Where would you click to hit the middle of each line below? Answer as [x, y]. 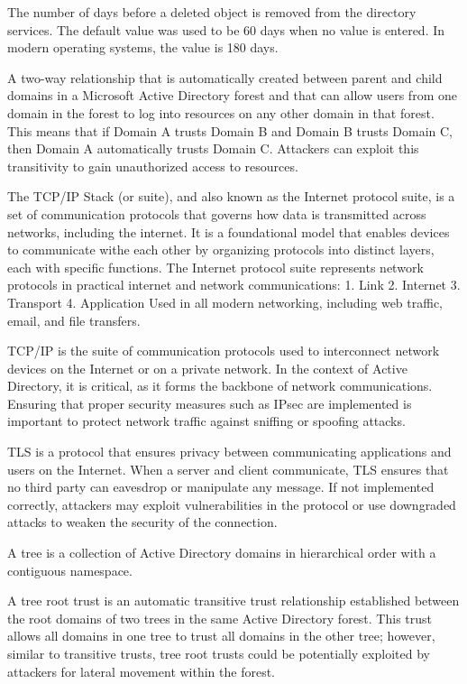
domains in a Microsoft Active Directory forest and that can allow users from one [232, 95]
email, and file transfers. [74, 320]
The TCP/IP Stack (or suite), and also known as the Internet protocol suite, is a [231, 196]
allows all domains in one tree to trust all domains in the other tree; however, [221, 636]
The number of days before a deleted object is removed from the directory [212, 12]
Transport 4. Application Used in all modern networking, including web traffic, [225, 302]
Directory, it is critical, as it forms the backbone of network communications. [220, 386]
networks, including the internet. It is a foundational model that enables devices [229, 231]
